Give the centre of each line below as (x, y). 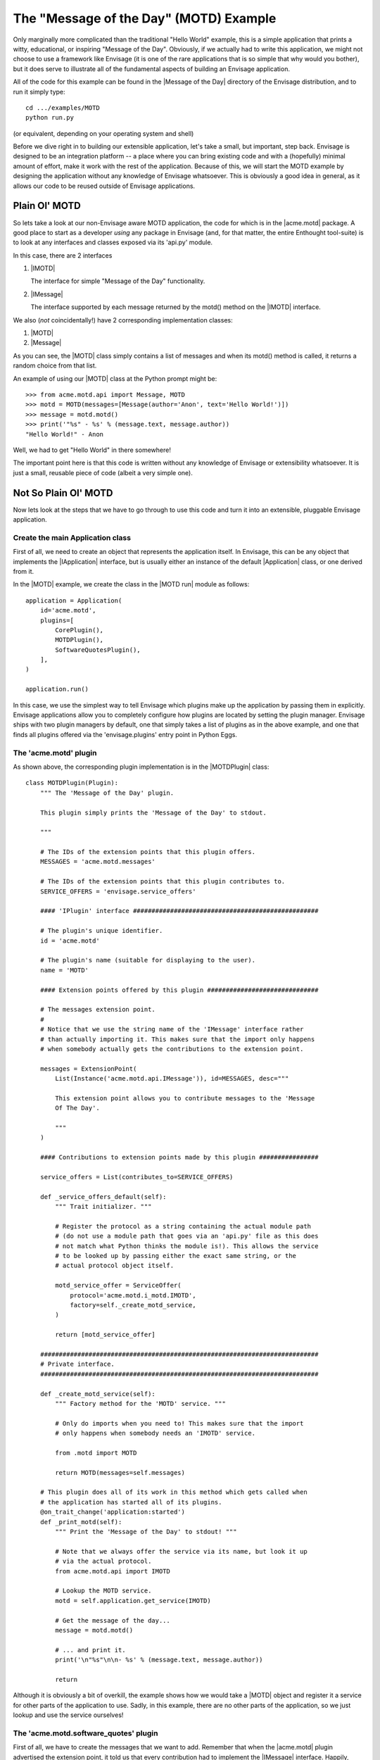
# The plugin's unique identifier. (101, 931)
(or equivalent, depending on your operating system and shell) (103, 133)
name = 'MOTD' (64, 970)
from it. (24, 571)
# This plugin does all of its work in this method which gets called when (173, 1492)
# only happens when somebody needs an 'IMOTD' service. (156, 1433)
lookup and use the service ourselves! (68, 1715)
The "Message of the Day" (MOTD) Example (145, 18)
